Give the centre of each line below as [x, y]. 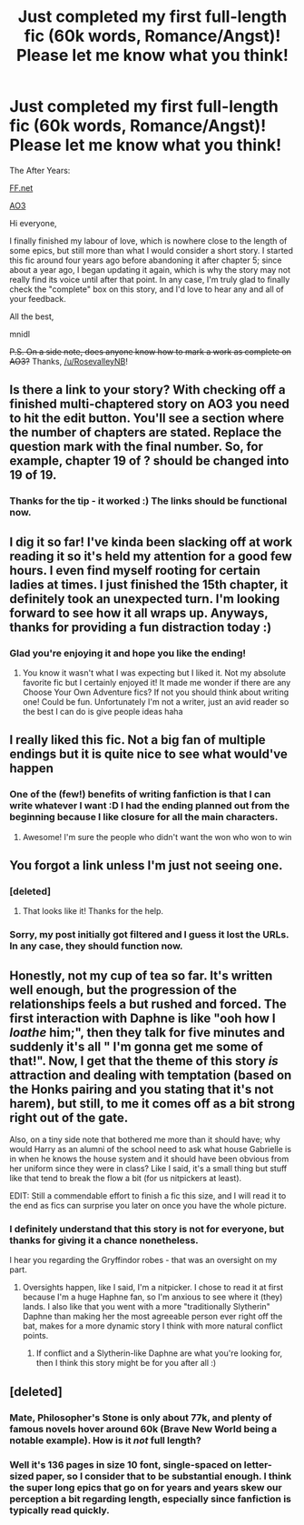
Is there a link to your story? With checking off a [147, 390]
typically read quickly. [60, 1510]
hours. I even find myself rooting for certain [135, 570]
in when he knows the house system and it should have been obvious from [149, 1159]
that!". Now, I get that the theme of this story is [144, 1061]
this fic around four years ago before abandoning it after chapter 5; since [146, 260]
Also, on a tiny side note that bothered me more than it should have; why [145, 1139]
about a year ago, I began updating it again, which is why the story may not [150, 269]
